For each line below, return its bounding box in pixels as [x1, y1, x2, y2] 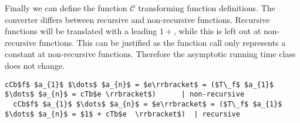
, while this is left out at [174, 25, 261, 37]
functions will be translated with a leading [5, 25, 157, 37]
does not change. [5, 59, 65, 71]
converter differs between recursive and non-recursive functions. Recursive [5, 13, 270, 25]
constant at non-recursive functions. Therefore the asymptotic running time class [5, 48, 296, 60]
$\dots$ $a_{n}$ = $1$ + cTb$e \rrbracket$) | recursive [5, 109, 240, 118]
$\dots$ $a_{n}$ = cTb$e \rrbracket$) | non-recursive [5, 90, 245, 99]
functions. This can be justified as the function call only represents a [39, 36, 286, 48]
